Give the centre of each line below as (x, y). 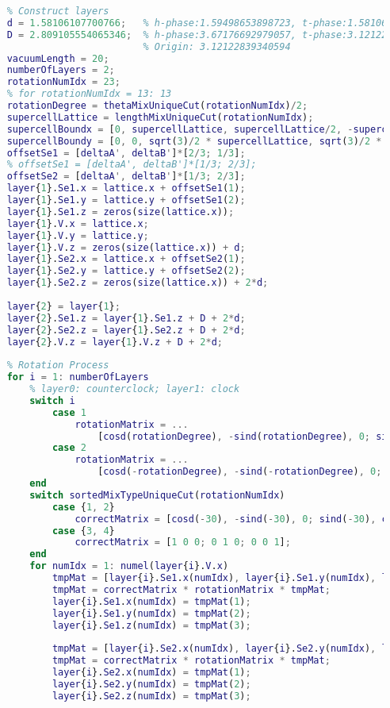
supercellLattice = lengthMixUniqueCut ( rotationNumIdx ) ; (160, 117)
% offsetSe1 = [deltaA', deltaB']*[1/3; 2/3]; (132, 165)
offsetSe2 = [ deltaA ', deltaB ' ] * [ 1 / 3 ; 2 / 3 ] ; (126, 177)
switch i (52, 400)
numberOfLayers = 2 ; (61, 70)
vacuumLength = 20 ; (58, 58)
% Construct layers (58, 11)
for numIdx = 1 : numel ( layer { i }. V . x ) (129, 566)
